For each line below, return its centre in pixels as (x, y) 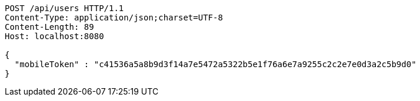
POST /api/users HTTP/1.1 (64, 8)
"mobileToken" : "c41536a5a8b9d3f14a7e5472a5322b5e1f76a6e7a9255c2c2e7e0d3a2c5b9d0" (215, 64)
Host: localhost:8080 (54, 36)
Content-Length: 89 (49, 27)
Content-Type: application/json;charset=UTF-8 (114, 18)
